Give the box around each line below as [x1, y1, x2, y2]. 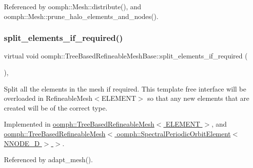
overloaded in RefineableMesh [4, 93, 93, 103]
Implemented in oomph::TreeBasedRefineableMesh [4, 119, 155, 129]
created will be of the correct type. [4, 102, 108, 112]
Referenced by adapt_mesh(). [4, 154, 93, 165]
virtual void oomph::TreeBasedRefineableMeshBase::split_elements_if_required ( [4, 51, 248, 61]
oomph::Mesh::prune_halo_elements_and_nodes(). [4, 11, 158, 21]
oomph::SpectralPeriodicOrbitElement [117, 128, 231, 138]
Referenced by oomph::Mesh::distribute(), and [4, 1, 141, 11]
